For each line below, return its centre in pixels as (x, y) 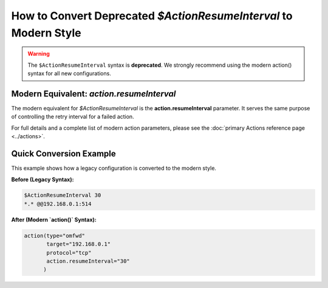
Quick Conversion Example (64, 154)
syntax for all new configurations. (70, 73)
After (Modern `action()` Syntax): (54, 219)
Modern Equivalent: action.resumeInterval (94, 94)
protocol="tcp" (69, 253)
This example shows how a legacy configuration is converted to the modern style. (114, 168)
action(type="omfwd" (54, 236)
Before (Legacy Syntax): (43, 179)
